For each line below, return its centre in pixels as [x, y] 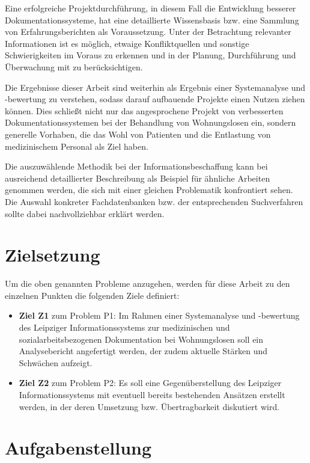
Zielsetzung [53, 255]
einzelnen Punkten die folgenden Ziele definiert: [92, 295]
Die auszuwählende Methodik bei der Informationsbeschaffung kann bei [136, 166]
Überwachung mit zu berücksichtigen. [74, 66]
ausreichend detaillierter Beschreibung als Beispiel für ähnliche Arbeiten [138, 178]
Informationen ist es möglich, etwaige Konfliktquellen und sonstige [127, 43]
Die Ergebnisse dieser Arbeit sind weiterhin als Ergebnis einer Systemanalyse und [155, 87]
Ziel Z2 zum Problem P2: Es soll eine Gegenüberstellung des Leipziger [150, 383]
